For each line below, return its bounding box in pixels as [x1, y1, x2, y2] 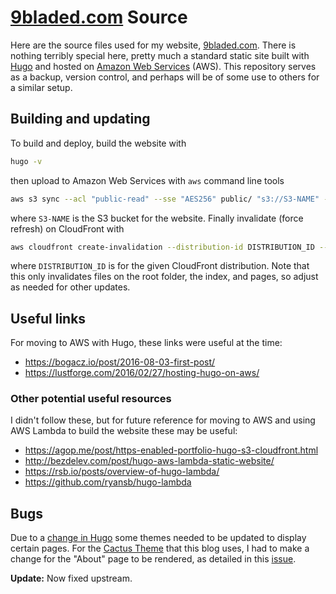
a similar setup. [10, 81, 73, 93]
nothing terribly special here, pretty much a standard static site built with [10, 49, 310, 61]
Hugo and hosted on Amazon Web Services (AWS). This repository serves [10, 60, 317, 72]
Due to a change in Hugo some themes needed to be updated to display [10, 532, 307, 544]
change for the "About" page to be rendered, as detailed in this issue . [10, 553, 297, 565]
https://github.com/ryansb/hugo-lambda [24, 476, 192, 488]
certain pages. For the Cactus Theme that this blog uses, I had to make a [10, 542, 310, 555]
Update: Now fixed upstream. [10, 572, 133, 585]
